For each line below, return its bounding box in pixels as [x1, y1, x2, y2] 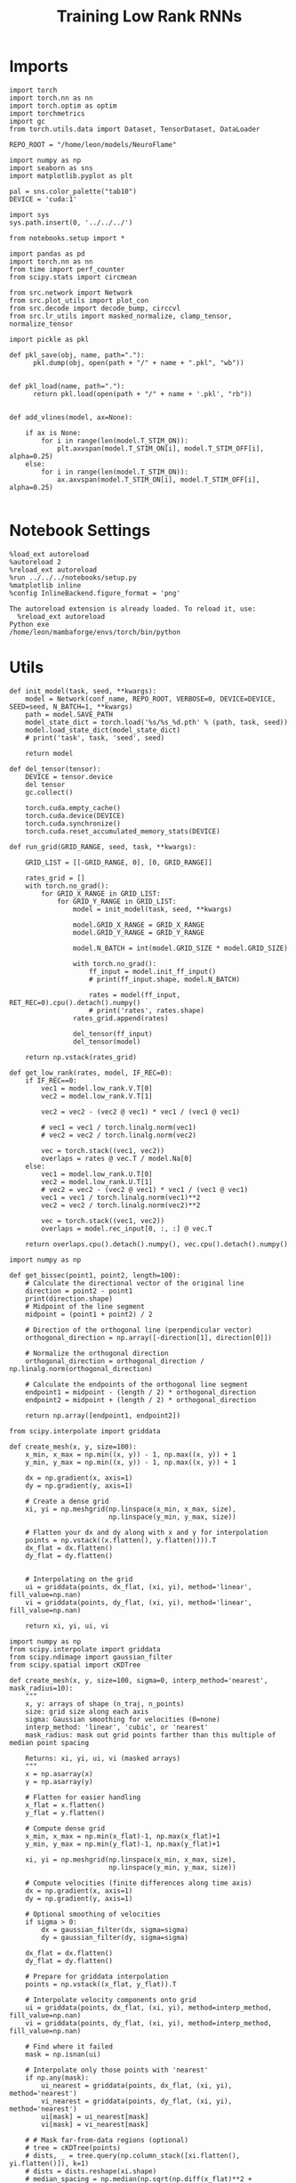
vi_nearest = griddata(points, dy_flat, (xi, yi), [41, 2097, 233, 2106]
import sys [9, 210, 50, 219]
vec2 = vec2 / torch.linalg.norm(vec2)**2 [41, 1200, 201, 1210]
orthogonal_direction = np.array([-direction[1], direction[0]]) [25, 1333, 273, 1342]
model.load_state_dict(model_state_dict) [25, 726, 180, 734]
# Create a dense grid [25, 1497, 109, 1505]
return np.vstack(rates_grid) [25, 1052, 138, 1061]
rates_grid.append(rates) [72, 1013, 169, 1023]
